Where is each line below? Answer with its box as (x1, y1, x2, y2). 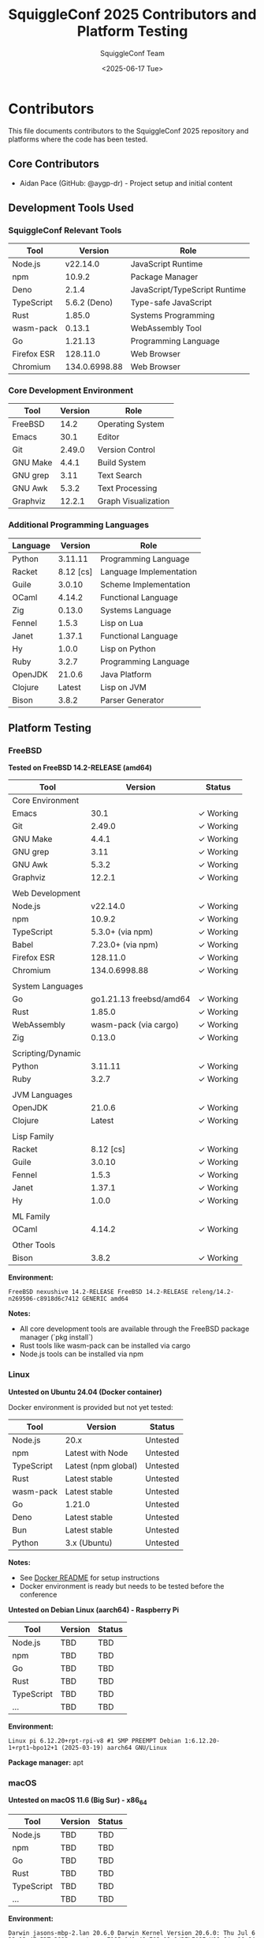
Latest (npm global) (65, 1460, 138, 1471)
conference (19, 1589, 58, 1599)
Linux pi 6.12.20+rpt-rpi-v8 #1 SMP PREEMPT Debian (8, 1736, 181, 1744)
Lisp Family (12, 1131, 54, 1142)
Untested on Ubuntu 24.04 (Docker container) (8, 1387, 163, 1397)
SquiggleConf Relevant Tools (8, 224, 122, 236)
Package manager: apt (8, 1757, 84, 1767)
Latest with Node (65, 1447, 128, 1458)
